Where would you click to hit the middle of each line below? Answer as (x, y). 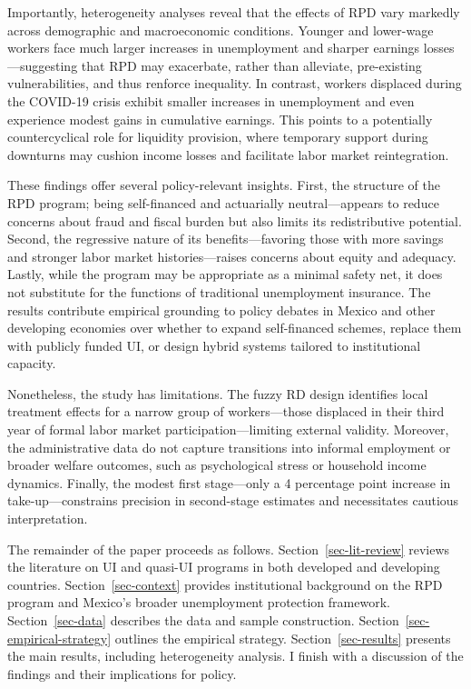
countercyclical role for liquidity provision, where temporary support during (218, 137)
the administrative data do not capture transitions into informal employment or (229, 447)
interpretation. (48, 519)
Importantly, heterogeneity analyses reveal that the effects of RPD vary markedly (234, 12)
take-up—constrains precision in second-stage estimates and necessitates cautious (233, 500)
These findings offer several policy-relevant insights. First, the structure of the (224, 185)
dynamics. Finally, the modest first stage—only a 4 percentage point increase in (229, 482)
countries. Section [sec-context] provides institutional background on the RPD (225, 584)
